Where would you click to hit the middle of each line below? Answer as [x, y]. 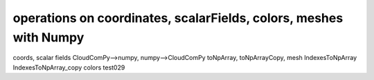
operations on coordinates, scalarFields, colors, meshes [178, 18]
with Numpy [48, 37]
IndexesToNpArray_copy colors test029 [69, 67]
